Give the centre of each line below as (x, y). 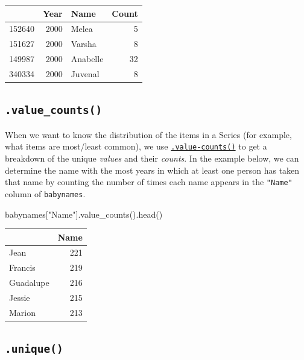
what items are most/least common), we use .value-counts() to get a (136, 146)
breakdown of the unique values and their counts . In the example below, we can (152, 158)
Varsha (84, 44)
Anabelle (87, 59)
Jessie (20, 297)
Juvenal (85, 73)
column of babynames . (45, 193)
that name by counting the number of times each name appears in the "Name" (149, 182)
